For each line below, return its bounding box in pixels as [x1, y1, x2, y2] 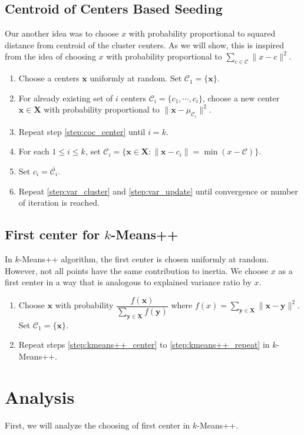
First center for [5, 225, 100, 243]
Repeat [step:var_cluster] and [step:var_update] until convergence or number [18, 184, 298, 197]
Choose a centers [18, 72, 80, 84]
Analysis [5, 384, 75, 408]
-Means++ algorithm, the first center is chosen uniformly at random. [19, 252, 269, 265]
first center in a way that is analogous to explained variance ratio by [5, 276, 252, 288]
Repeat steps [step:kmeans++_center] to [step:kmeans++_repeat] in [18, 338, 270, 351]
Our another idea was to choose [5, 27, 119, 39]
